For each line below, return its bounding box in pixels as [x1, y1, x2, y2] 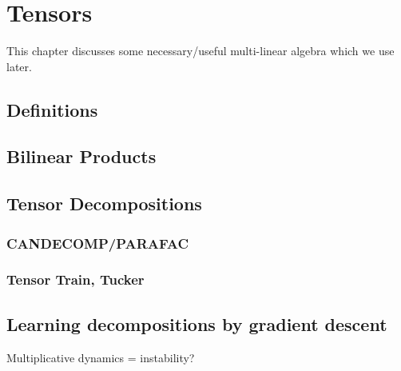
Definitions [6, 97, 98, 122]
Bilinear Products [6, 144, 157, 169]
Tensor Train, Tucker [6, 269, 145, 289]
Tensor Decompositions [6, 191, 202, 216]
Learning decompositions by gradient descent [6, 311, 387, 336]
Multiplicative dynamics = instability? [6, 349, 195, 365]
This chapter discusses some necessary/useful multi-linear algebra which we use [6, 42, 395, 59]
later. [6, 58, 32, 74]
